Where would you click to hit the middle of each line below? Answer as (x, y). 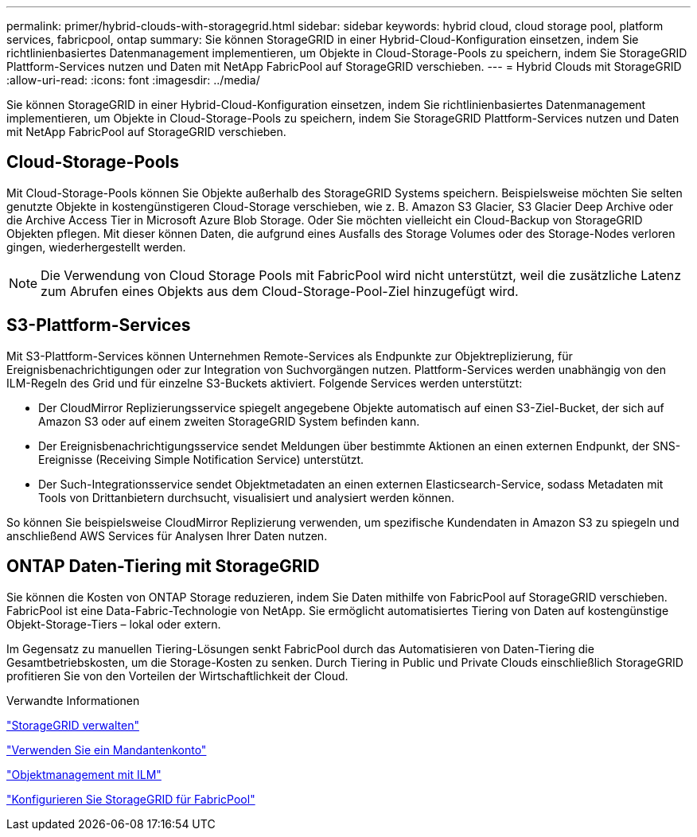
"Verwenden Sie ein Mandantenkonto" (107, 749)
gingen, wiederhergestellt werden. (96, 247)
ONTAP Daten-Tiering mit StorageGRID (163, 566)
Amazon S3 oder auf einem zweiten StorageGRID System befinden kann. (229, 421)
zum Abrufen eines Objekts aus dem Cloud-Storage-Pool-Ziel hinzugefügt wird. (280, 291)
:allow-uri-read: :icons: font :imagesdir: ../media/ (133, 80)
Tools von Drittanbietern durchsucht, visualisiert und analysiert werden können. (246, 497)
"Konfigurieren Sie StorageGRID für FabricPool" (131, 799)
